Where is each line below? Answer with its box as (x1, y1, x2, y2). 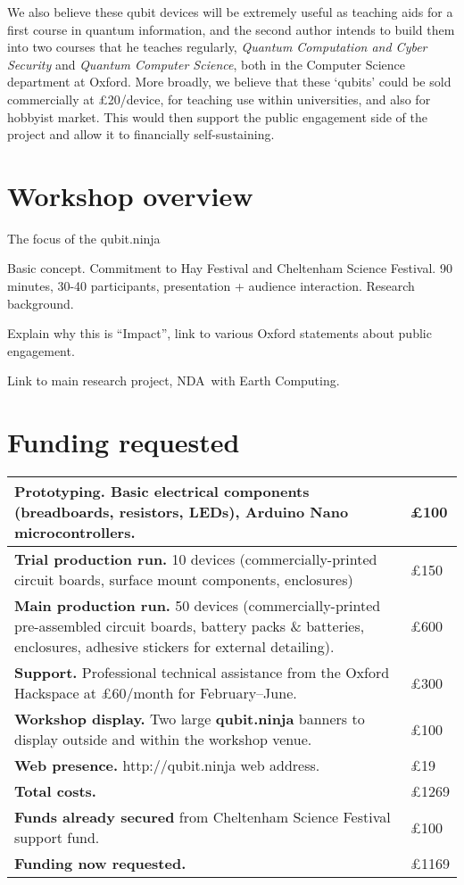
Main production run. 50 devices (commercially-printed (14, 595, 381, 616)
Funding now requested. (14, 853, 186, 874)
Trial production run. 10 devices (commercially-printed (14, 549, 377, 570)
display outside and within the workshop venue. (14, 729, 312, 750)
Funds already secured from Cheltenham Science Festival (14, 806, 391, 828)
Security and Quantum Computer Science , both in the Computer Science (7, 54, 405, 73)
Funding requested (7, 424, 240, 460)
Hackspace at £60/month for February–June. (14, 682, 297, 704)
